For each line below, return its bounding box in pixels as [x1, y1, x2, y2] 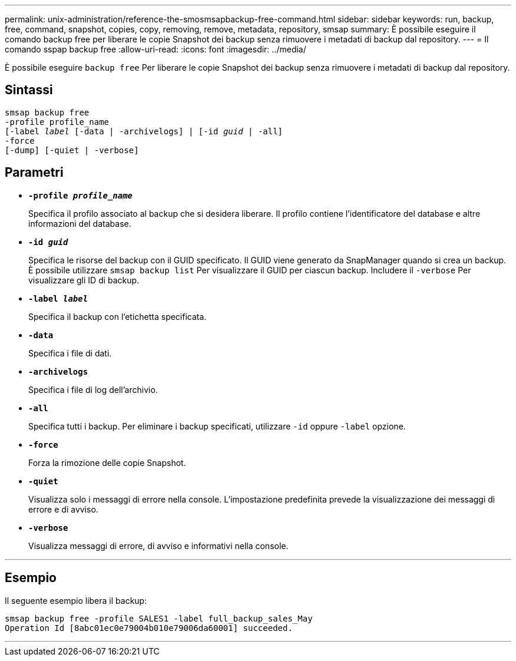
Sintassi [5, 82, 53, 98]
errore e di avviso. [28, 504, 98, 514]
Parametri [5, 165, 64, 180]
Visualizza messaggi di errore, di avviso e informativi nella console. [28, 540, 289, 551]
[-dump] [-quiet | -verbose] [5, 145, 139, 155]
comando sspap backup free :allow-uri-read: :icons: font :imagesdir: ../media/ [5, 44, 306, 54]
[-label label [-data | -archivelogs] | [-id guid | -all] [5, 126, 283, 136]
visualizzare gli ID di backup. [28, 275, 140, 285]
